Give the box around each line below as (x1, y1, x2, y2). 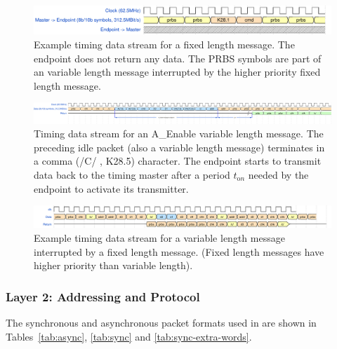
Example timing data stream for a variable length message (34, 231, 285, 245)
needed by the (248, 167, 309, 182)
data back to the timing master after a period (34, 167, 230, 182)
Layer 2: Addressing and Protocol (6, 287, 200, 305)
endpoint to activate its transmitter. (34, 181, 189, 196)
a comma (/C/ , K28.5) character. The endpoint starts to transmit (34, 153, 322, 168)
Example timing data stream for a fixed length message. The (34, 37, 295, 51)
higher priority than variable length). (34, 258, 193, 273)
